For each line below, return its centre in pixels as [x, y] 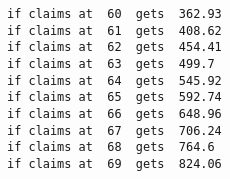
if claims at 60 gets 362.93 [114, 14]
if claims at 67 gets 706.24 [114, 130]
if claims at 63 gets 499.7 [111, 63]
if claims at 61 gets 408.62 [114, 30]
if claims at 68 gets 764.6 [111, 147]
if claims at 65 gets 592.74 [114, 97]
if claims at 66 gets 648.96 [114, 113]
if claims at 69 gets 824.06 [114, 163]
